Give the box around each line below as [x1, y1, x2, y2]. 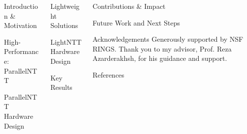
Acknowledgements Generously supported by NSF [92, 34, 244, 44]
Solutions [50, 20, 78, 30]
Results [50, 82, 72, 92]
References [92, 69, 125, 80]
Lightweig [50, 1, 80, 11]
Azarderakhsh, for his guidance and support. [92, 53, 227, 63]
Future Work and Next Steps [92, 17, 180, 27]
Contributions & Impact [92, 1, 166, 11]
